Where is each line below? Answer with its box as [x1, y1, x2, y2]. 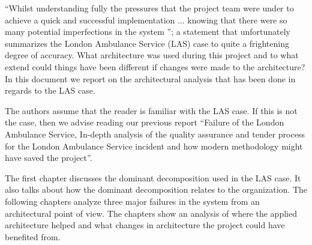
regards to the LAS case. [5, 84, 95, 97]
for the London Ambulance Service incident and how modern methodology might [5, 139, 303, 152]
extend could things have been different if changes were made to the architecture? [5, 60, 305, 73]
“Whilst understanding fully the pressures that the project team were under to [5, 2, 294, 14]
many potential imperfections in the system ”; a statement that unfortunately [5, 25, 291, 38]
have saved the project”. [5, 151, 92, 164]
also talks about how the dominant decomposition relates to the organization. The [5, 183, 307, 196]
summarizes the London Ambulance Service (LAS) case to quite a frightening [5, 37, 289, 49]
